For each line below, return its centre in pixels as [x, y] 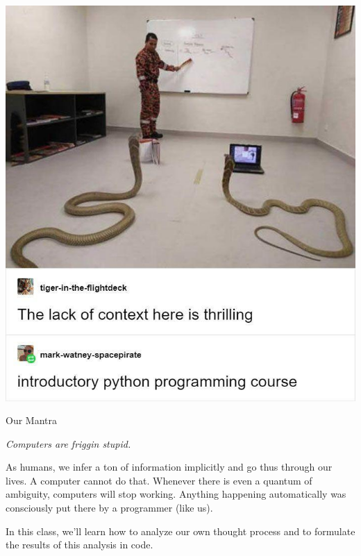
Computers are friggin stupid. [68, 443]
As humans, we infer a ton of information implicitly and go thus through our [169, 467]
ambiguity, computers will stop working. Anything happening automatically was [176, 494]
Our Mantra [31, 420]
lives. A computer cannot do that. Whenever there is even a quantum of [159, 480]
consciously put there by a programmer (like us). [109, 508]
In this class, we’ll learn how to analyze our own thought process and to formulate [180, 531]
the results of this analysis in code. [79, 545]
